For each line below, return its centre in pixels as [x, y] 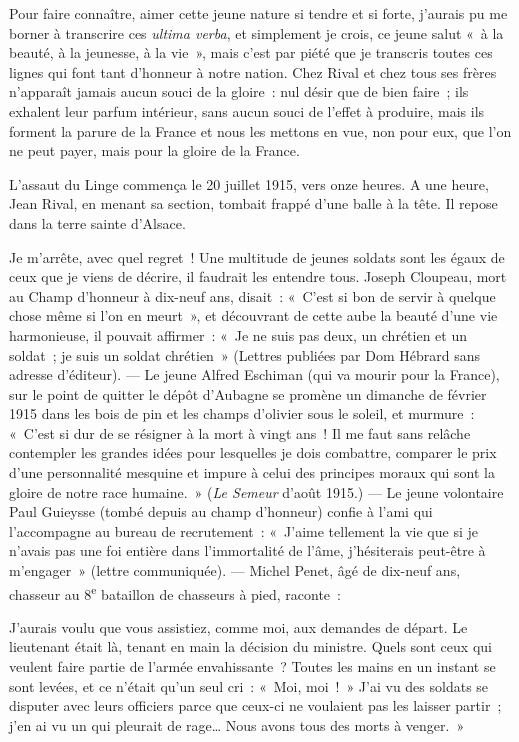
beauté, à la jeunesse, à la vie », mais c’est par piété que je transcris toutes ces [251, 52]
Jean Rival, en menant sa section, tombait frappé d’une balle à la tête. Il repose [253, 203]
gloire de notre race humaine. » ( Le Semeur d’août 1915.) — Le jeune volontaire [256, 491]
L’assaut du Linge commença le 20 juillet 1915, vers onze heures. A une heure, [249, 183]
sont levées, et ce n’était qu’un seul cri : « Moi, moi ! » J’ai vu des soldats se [249, 685]
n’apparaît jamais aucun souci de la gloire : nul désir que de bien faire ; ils [239, 91]
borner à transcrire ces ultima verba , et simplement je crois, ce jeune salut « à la [256, 32]
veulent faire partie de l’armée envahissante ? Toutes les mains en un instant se [252, 666]
